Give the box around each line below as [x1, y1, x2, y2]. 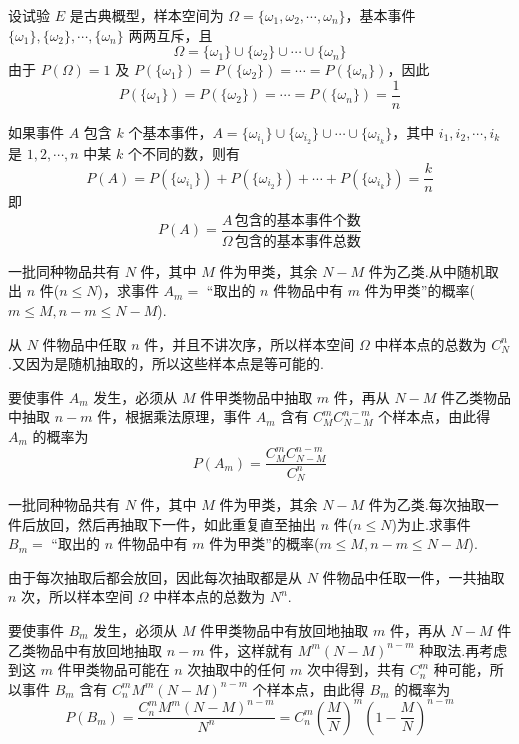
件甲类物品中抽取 [200, 386, 313, 407]
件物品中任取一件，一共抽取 [322, 566, 505, 587]
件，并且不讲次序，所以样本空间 [144, 333, 355, 354]
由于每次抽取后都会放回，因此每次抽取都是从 [8, 566, 302, 587]
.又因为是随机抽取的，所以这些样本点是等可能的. [8, 353, 324, 374]
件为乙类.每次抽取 [368, 493, 485, 514]
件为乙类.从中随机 [368, 260, 485, 281]
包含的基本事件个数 [234, 213, 361, 228]
